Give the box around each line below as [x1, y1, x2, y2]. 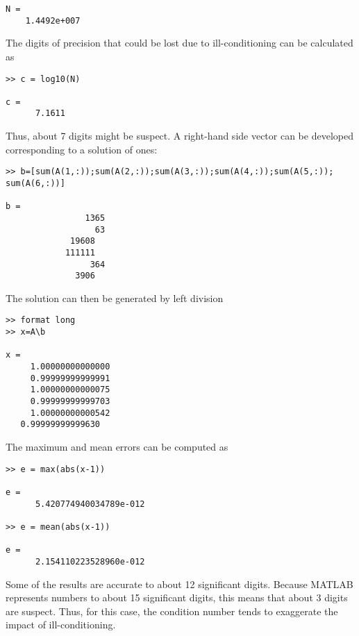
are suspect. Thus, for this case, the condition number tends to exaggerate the [6, 603, 338, 618]
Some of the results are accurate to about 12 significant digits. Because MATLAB [6, 576, 353, 591]
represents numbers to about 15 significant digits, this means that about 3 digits [6, 590, 348, 605]
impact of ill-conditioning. [6, 617, 116, 632]
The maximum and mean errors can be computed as [6, 440, 228, 454]
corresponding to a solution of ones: [6, 142, 158, 156]
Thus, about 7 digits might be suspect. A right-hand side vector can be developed [6, 128, 353, 143]
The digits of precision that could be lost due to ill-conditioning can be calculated [6, 35, 353, 50]
